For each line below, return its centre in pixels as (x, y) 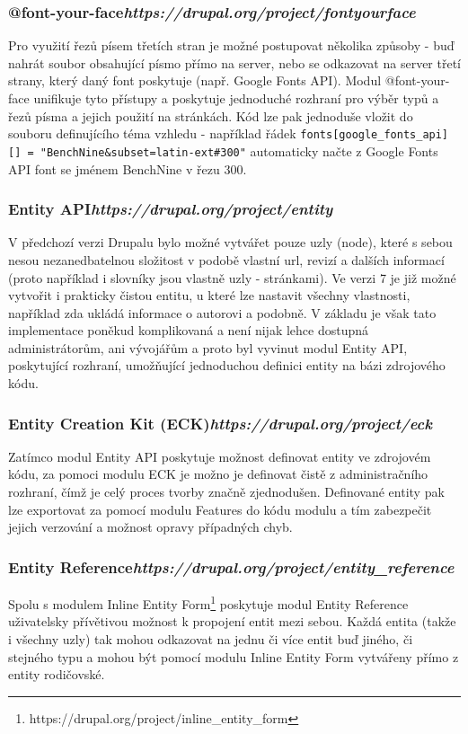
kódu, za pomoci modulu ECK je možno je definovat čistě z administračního (218, 474)
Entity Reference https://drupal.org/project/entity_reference (231, 566)
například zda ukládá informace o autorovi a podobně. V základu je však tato (222, 312)
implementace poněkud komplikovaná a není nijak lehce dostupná (189, 330)
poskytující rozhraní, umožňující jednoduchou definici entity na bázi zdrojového (227, 365)
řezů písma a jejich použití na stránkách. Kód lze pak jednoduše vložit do (211, 115)
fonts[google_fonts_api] (375, 135)
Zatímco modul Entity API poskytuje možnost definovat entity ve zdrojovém (220, 456)
